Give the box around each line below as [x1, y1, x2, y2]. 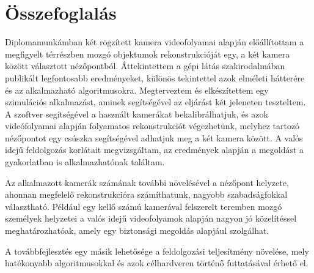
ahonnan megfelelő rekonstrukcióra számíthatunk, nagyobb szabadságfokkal [5, 188, 288, 201]
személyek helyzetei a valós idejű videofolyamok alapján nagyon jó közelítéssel [5, 212, 297, 225]
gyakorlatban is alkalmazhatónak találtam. [5, 155, 165, 168]
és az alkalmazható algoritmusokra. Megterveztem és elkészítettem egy [5, 83, 269, 96]
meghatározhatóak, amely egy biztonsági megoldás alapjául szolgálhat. [5, 224, 269, 237]
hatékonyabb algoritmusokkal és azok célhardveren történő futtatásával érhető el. [5, 256, 309, 269]
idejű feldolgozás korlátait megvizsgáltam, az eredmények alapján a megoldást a [5, 143, 304, 156]
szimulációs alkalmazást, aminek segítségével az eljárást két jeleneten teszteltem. [5, 95, 306, 108]
